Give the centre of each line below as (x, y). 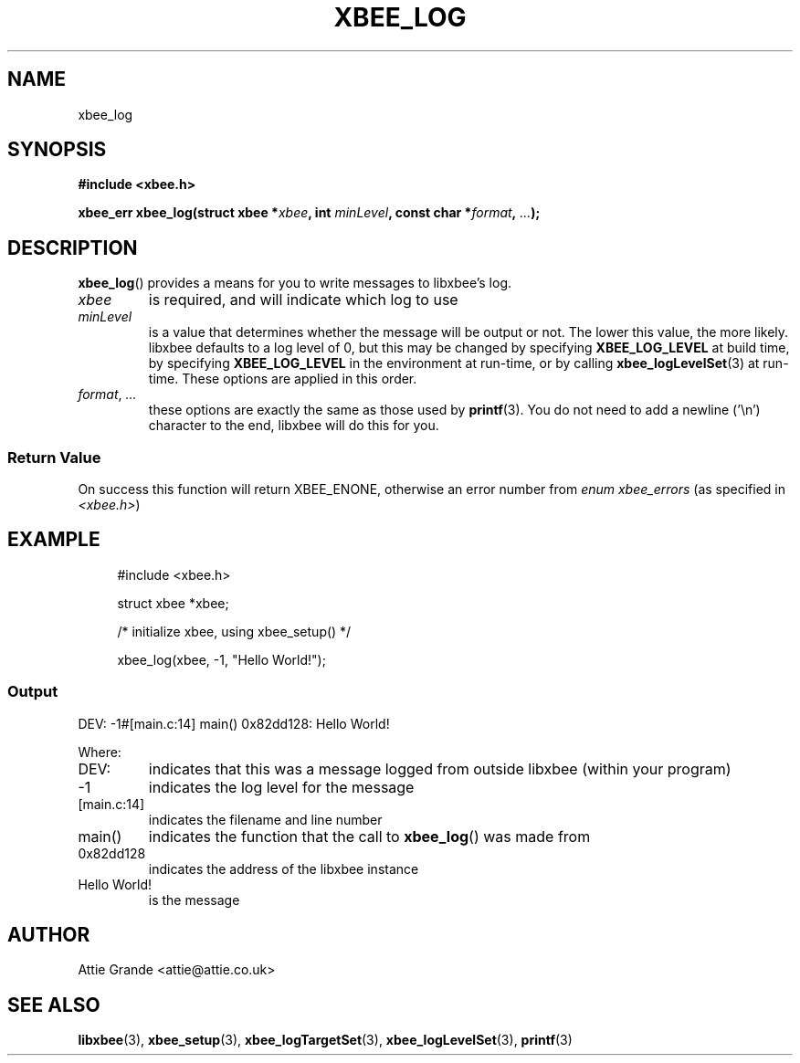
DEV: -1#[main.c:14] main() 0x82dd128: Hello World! (234, 723)
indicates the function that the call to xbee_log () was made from (369, 836)
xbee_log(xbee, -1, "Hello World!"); (221, 659)
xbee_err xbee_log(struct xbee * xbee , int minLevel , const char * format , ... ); (309, 213)
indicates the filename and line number (265, 819)
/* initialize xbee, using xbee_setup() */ (234, 631)
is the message (194, 900)
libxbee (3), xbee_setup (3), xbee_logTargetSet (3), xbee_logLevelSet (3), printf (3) (325, 1040)
